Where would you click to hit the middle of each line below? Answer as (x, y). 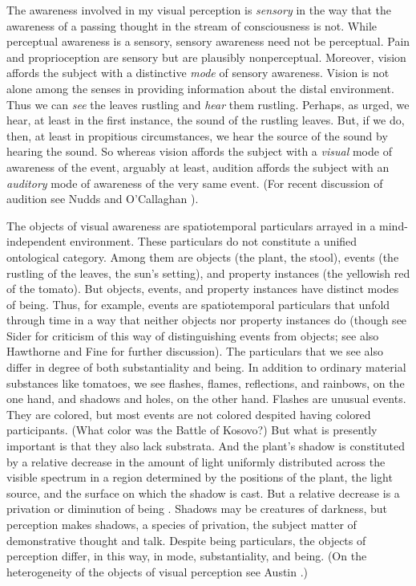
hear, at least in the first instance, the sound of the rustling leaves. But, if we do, (206, 120)
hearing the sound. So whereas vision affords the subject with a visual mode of (199, 151)
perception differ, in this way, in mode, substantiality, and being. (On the (187, 556)
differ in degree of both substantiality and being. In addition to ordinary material (206, 367)
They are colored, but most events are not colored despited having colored (189, 414)
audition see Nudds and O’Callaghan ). (103, 199)
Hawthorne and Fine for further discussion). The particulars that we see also (195, 351)
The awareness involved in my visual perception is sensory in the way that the (199, 10)
